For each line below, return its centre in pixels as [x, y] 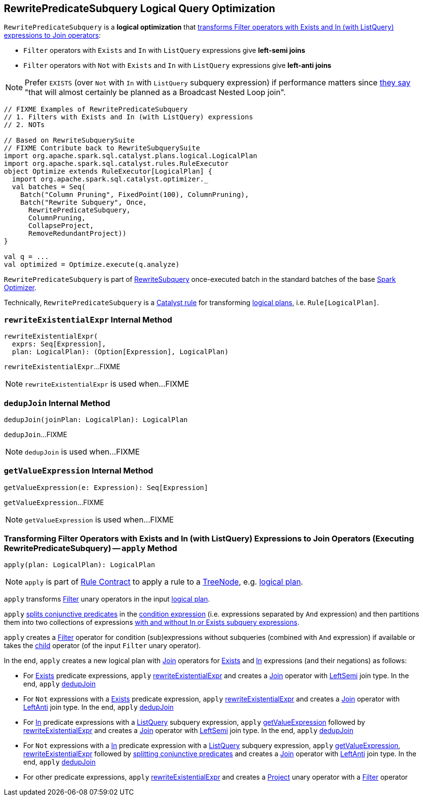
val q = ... [26, 257]
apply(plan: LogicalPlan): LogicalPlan [79, 565]
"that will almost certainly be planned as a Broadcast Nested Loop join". [155, 92]
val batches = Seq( [49, 187]
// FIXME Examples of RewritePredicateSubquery [96, 109]
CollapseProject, [61, 226]
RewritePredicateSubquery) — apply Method [91, 548]
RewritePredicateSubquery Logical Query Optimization [140, 8]
